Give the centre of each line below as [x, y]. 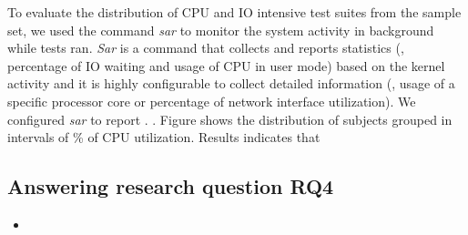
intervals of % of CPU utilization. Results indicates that [164, 137]
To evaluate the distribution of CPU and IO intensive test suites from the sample [234, 12]
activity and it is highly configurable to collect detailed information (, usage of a [231, 83]
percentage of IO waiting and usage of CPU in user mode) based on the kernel [226, 65]
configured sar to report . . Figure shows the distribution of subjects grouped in [230, 119]
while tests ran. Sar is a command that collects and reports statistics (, [206, 48]
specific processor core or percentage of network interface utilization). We [212, 101]
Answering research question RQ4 [171, 186]
